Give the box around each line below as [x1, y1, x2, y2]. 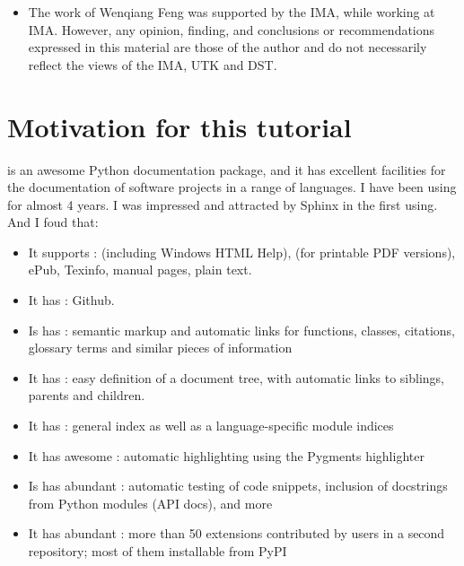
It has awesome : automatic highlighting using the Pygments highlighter [28, 446, 425, 465]
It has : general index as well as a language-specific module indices [28, 416, 394, 435]
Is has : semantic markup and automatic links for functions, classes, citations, [28, 320, 455, 339]
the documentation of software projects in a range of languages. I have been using [7, 178, 457, 196]
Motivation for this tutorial [7, 108, 352, 144]
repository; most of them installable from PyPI [28, 542, 287, 560]
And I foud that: [7, 213, 99, 231]
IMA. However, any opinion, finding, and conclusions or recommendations [28, 20, 435, 39]
